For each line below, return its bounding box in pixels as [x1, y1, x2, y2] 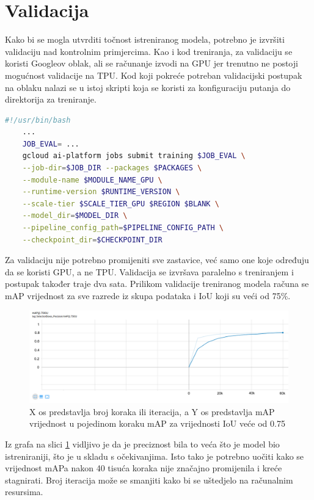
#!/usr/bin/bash [5, 115, 71, 125]
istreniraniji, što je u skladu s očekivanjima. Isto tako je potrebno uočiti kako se [5, 449, 304, 462]
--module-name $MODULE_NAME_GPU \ [22, 175, 162, 184]
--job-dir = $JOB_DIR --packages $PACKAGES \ [22, 164, 202, 173]
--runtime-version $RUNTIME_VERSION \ [22, 187, 180, 197]
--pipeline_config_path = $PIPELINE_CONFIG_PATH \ [22, 223, 224, 233]
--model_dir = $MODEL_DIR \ [22, 211, 128, 220]
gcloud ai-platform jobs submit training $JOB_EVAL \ [22, 151, 246, 161]
